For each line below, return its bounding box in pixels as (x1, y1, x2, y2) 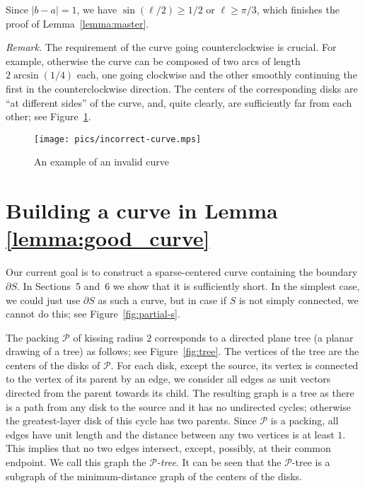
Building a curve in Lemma (6, 196, 278, 225)
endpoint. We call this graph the (6, 455, 146, 470)
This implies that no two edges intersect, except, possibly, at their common (6, 441, 331, 455)
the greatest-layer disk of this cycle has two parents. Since (6, 413, 257, 428)
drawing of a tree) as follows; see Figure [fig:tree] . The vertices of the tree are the (6, 344, 359, 359)
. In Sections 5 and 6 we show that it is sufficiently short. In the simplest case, (17, 278, 360, 293)
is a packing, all (270, 413, 339, 428)
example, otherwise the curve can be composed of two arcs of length (6, 53, 301, 68)
